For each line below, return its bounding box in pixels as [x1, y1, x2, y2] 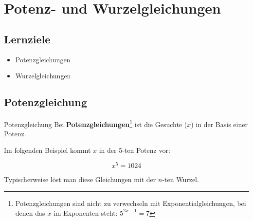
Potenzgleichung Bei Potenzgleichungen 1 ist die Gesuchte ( [4, 117, 187, 129]
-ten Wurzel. [162, 174, 199, 184]
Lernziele [4, 31, 51, 46]
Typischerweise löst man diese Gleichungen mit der [4, 174, 156, 184]
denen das [15, 207, 45, 218]
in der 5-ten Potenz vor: [99, 145, 170, 155]
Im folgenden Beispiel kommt [4, 145, 91, 155]
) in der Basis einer [191, 119, 248, 129]
